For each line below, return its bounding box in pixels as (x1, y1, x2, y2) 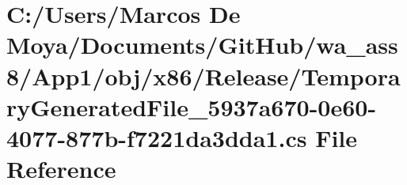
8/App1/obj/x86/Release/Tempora (6, 59, 401, 92)
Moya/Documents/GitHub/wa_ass (6, 28, 398, 61)
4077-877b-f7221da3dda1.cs (6, 121, 307, 153)
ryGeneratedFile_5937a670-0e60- (6, 90, 377, 123)
